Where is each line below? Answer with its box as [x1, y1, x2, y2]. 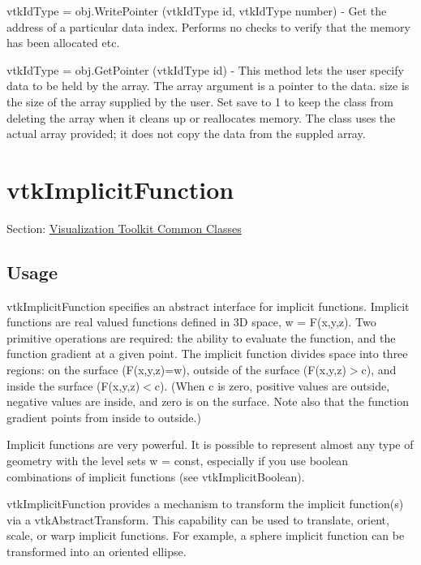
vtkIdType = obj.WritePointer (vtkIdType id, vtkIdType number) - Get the [6, 2, 387, 19]
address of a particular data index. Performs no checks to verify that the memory [6, 18, 410, 35]
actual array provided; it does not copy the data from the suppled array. [6, 125, 366, 142]
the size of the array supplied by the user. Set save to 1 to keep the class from [6, 93, 393, 110]
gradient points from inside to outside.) [6, 408, 201, 425]
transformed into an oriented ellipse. [6, 542, 187, 559]
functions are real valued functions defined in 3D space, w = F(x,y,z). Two [6, 313, 376, 330]
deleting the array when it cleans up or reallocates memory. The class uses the [6, 109, 396, 126]
